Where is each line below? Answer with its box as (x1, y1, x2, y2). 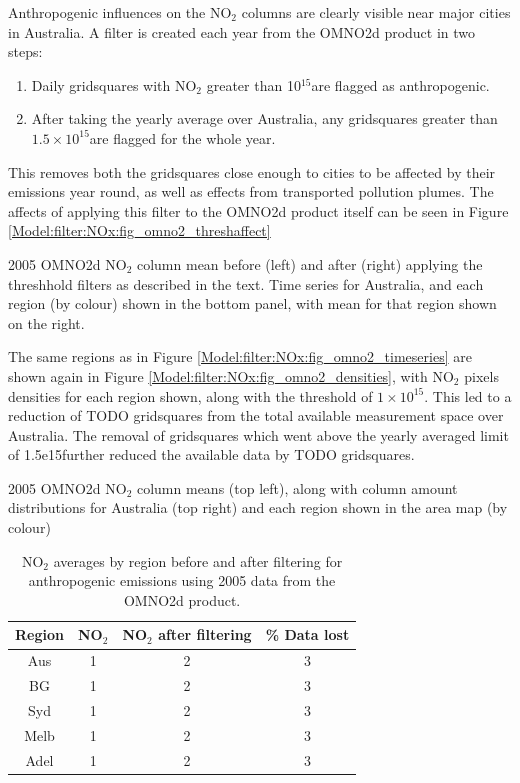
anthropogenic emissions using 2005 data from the (28, 570, 336, 591)
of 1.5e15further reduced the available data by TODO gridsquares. (8, 444, 415, 465)
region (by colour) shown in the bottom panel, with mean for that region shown (8, 293, 497, 314)
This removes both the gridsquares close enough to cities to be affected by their (8, 161, 496, 182)
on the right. (8, 312, 85, 333)
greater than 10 (206, 74, 301, 95)
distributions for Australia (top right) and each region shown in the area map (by (8, 497, 508, 518)
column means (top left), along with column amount (136, 477, 458, 498)
